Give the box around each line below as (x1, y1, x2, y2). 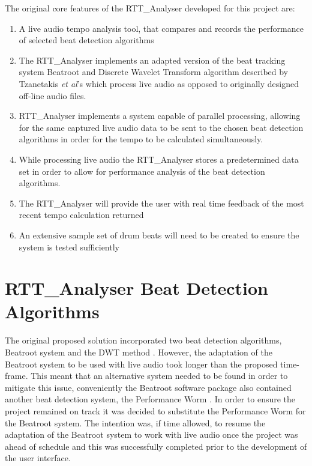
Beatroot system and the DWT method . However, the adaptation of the (5, 346, 272, 358)
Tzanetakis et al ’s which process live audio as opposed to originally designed (19, 77, 299, 89)
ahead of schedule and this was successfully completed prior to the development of (5, 440, 307, 452)
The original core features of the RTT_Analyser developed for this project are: (5, 2, 295, 14)
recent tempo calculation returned (19, 208, 144, 221)
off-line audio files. (19, 89, 86, 101)
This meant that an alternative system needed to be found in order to (31, 369, 288, 382)
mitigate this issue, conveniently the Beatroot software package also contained (5, 381, 292, 393)
